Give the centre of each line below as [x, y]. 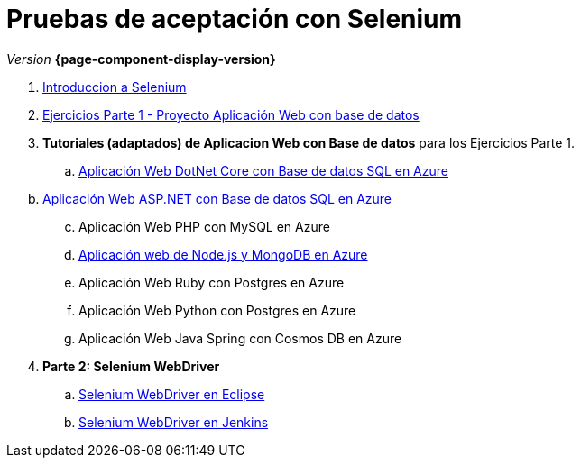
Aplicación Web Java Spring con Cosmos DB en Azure [240, 338]
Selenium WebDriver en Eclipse [172, 394]
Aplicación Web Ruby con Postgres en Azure [212, 282]
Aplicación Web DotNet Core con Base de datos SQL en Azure [263, 170]
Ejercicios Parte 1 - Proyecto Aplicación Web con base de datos [231, 114]
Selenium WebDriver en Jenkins [174, 422]
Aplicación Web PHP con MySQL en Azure [204, 226]
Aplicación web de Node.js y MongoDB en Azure [223, 254]
